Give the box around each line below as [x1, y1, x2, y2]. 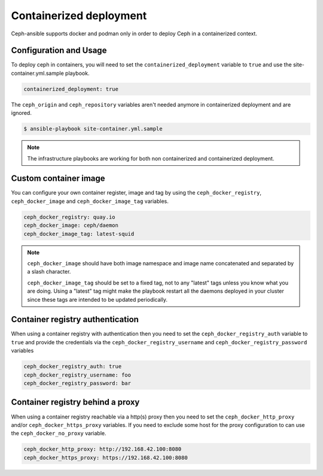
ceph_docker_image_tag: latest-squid [23, 231, 135, 237]
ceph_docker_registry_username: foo [23, 371, 132, 378]
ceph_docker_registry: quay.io [23, 213, 116, 220]
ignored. [11, 110, 32, 117]
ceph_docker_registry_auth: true [23, 363, 122, 370]
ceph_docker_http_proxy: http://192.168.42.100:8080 [23, 446, 182, 453]
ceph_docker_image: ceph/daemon [23, 222, 119, 229]
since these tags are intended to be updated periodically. [27, 296, 167, 303]
